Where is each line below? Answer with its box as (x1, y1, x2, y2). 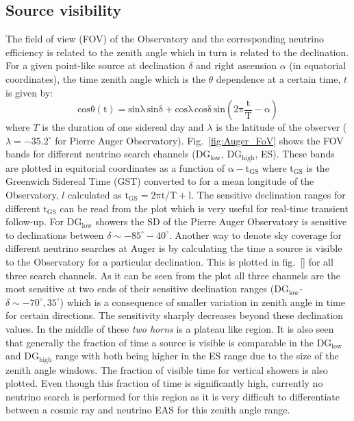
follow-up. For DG (5, 214, 82, 229)
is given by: (5, 85, 53, 99)
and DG (5, 348, 39, 363)
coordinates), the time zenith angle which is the (5, 71, 205, 86)
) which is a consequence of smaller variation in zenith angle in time (60, 294, 345, 309)
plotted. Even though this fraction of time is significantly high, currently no (5, 376, 323, 390)
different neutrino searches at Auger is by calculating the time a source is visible (5, 241, 342, 255)
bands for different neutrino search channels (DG (5, 146, 211, 161)
